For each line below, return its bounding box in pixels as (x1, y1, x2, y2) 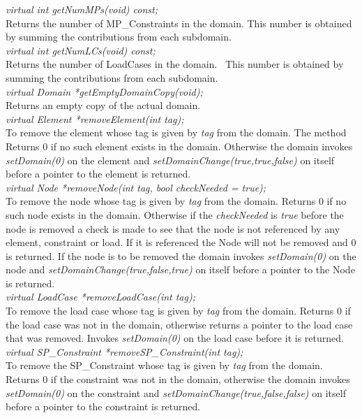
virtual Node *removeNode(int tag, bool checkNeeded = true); (6, 180, 266, 194)
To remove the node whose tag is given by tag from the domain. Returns (6, 194, 316, 208)
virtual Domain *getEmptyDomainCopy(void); (6, 84, 203, 99)
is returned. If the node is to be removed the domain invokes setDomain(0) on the (6, 248, 356, 263)
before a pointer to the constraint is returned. (6, 399, 201, 414)
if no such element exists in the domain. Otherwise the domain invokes (50, 138, 353, 153)
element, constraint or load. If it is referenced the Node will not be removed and (6, 235, 348, 250)
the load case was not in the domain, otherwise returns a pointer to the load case (6, 317, 353, 331)
